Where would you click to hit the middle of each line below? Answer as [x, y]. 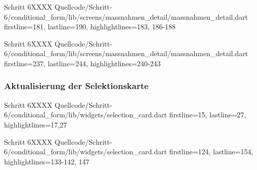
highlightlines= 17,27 [36, 124]
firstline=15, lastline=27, [208, 115]
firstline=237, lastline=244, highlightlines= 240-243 [82, 63]
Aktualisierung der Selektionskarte [76, 86]
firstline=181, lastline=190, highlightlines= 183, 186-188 [90, 27]
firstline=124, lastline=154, [211, 152]
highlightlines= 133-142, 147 [47, 161]
